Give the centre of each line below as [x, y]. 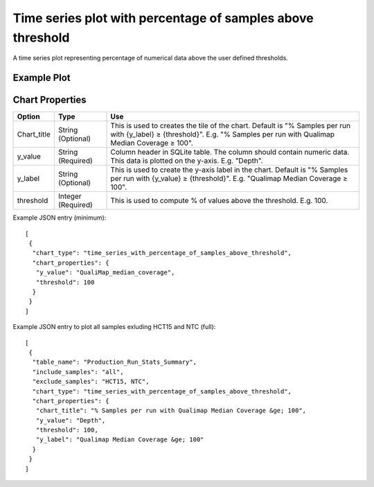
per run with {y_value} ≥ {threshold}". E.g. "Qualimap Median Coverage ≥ [229, 179]
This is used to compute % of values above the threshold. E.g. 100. [219, 201]
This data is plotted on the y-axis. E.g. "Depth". [187, 161]
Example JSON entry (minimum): [60, 218]
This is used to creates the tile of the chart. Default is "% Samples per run [231, 126]
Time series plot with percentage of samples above [163, 18]
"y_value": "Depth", [71, 420]
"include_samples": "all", [78, 372]
